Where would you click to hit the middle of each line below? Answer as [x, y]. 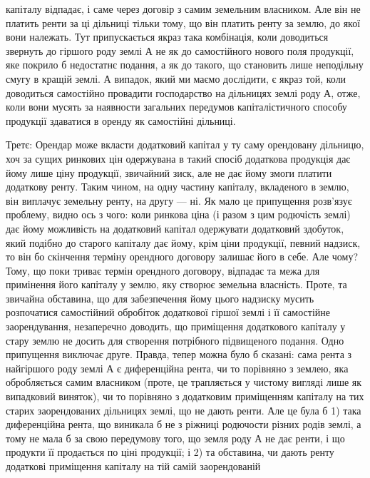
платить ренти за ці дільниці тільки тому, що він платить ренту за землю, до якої [183, 22]
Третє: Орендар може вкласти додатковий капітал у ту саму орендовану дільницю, [185, 144]
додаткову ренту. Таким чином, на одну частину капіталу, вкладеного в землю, [178, 187]
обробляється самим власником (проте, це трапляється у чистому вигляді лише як [184, 382]
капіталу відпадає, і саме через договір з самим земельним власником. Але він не [183, 9]
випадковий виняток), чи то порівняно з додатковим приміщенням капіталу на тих [185, 396]
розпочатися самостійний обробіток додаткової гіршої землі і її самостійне [168, 312]
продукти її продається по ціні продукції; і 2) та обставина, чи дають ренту [170, 452]
